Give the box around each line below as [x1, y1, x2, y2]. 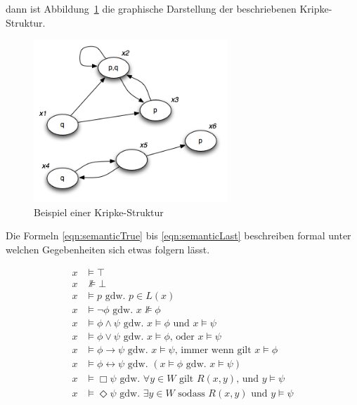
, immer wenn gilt [174, 345, 252, 355]
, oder [169, 331, 195, 342]
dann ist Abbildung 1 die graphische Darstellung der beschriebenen [6, 1, 297, 15]
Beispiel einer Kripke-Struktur [34, 204, 164, 219]
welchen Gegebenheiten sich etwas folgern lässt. [6, 242, 210, 257]
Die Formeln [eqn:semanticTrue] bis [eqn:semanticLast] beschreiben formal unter [6, 228, 351, 243]
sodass [178, 388, 205, 399]
